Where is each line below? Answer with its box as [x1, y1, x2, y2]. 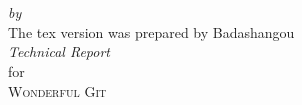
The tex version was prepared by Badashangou [8, 21, 295, 42]
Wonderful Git [8, 80, 107, 101]
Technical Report [8, 41, 110, 62]
